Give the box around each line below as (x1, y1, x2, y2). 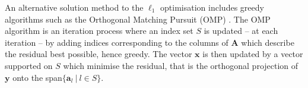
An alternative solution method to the (5, 1, 144, 13)
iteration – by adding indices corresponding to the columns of (5, 36, 228, 48)
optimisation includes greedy (160, 1, 264, 13)
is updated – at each (204, 24, 278, 37)
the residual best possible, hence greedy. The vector (5, 48, 192, 60)
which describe (241, 36, 294, 48)
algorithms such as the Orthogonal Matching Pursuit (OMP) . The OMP (5, 12, 271, 25)
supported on (5, 59, 53, 71)
